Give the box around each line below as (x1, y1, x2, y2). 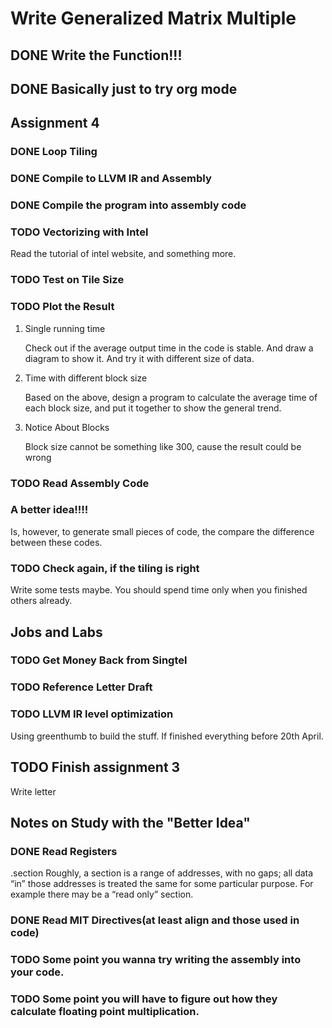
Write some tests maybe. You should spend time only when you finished (10, 584, 308, 596)
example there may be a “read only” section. (10, 888, 194, 901)
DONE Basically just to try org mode (10, 80, 238, 97)
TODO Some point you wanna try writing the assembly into (10, 953, 302, 967)
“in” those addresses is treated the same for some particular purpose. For (10, 878, 314, 890)
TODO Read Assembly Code (10, 476, 150, 490)
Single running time (24, 322, 106, 334)
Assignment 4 (10, 115, 100, 132)
